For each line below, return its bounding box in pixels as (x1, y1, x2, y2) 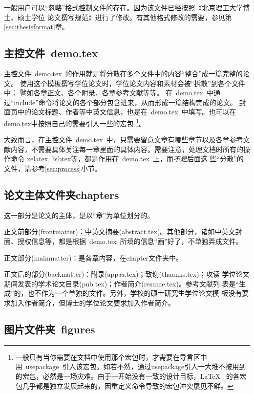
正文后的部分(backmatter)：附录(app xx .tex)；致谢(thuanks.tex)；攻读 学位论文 (4, 269, 250, 279)
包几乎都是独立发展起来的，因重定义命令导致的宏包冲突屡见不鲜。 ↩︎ (15, 380, 233, 391)
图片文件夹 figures (4, 321, 95, 336)
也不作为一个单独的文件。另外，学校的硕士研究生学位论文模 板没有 (27, 288, 242, 298)
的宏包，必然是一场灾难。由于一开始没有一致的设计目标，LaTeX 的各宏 (15, 371, 247, 381)
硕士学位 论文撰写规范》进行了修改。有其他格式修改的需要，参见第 (17, 12, 232, 22)
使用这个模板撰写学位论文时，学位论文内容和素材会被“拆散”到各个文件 (20, 78, 245, 88)
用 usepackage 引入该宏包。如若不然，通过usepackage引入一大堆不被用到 (15, 361, 246, 372)
